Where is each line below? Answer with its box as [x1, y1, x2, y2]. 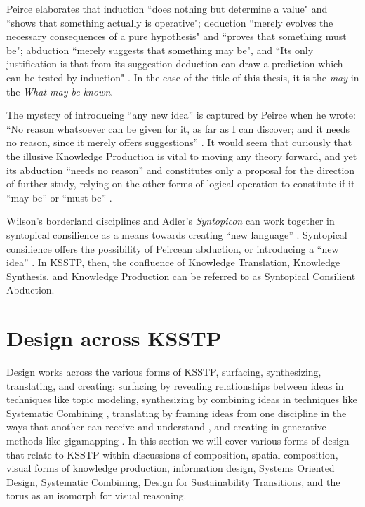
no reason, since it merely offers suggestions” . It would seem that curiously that [6, 135, 352, 150]
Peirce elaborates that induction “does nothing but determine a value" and [6, 1, 328, 15]
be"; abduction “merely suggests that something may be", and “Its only [6, 42, 314, 57]
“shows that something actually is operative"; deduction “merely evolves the [6, 15, 333, 29]
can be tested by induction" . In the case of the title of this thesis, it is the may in [6, 70, 359, 84]
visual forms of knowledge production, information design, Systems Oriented [6, 461, 335, 475]
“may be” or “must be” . [6, 190, 112, 204]
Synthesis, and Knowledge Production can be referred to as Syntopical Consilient [6, 268, 356, 283]
